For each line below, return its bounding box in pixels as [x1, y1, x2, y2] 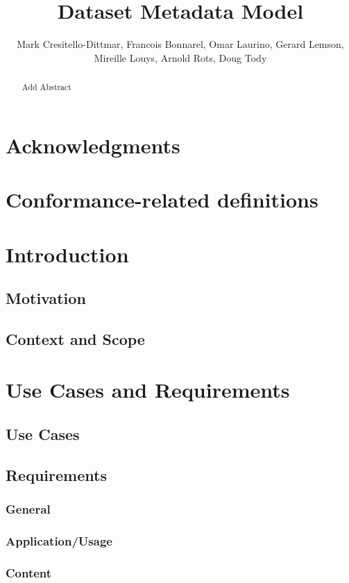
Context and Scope [6, 328, 145, 349]
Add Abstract [22, 81, 71, 93]
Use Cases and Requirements [6, 375, 290, 404]
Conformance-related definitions [6, 185, 318, 214]
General [6, 500, 51, 518]
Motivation [6, 287, 86, 309]
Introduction [6, 239, 129, 268]
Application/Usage [6, 532, 112, 549]
